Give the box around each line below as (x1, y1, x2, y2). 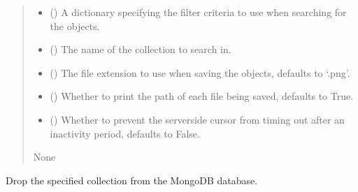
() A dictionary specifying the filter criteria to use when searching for (50, 5, 347, 19)
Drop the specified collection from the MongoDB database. (6, 172, 258, 187)
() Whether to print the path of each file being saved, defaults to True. (50, 89, 354, 103)
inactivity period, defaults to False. (50, 126, 200, 140)
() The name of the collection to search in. (50, 42, 231, 57)
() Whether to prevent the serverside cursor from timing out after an (50, 112, 345, 126)
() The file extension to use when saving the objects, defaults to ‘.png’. (50, 65, 350, 80)
